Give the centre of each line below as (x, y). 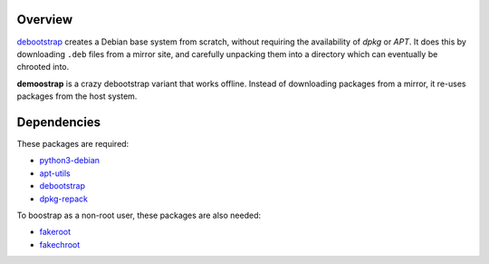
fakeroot (55, 232)
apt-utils (55, 173)
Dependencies (59, 122)
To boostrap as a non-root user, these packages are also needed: (139, 215)
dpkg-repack (63, 199)
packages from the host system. (77, 96)
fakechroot (60, 244)
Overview (45, 20)
